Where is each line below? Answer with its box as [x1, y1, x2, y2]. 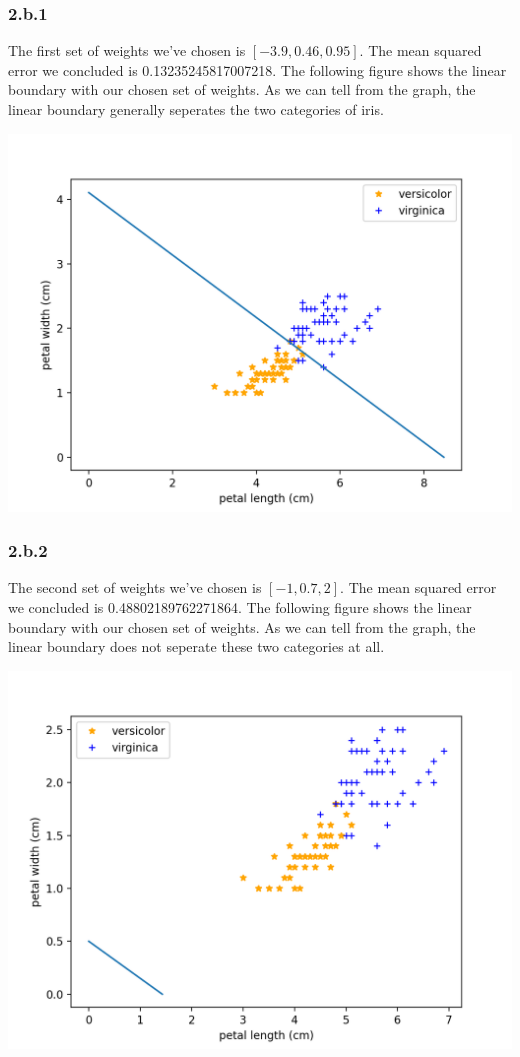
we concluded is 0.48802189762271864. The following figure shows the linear [8, 597, 472, 617]
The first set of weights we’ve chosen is [8, 40, 246, 61]
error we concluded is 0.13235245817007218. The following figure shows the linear [8, 59, 507, 80]
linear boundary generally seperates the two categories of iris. [8, 99, 384, 119]
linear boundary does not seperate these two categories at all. [8, 636, 385, 657]
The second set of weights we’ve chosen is [8, 577, 262, 598]
